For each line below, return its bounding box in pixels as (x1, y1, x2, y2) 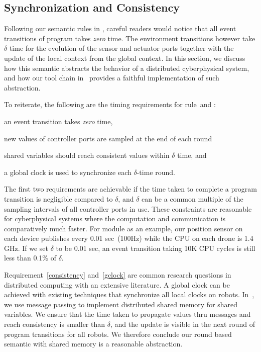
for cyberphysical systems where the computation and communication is (4, 213, 226, 224)
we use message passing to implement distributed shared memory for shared (4, 299, 238, 309)
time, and (177, 150, 207, 160)
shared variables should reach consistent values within (4, 150, 170, 160)
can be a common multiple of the (142, 193, 243, 204)
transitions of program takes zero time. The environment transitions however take (4, 33, 255, 43)
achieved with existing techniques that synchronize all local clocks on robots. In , (4, 289, 254, 300)
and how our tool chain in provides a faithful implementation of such (4, 72, 219, 83)
